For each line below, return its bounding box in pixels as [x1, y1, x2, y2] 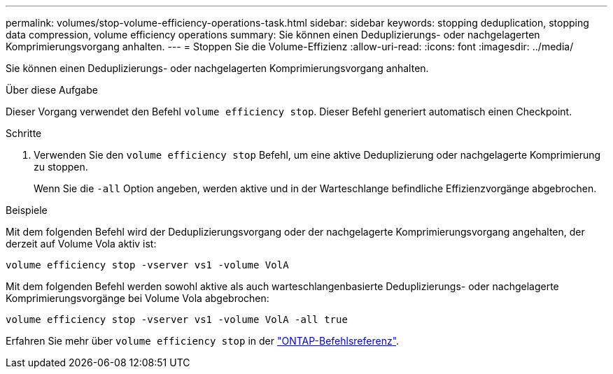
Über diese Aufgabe [6, 84, 98, 96]
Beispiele [6, 204, 48, 216]
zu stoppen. [34, 161, 88, 173]
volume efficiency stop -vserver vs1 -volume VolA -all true [6, 314, 348, 325]
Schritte [6, 127, 42, 139]
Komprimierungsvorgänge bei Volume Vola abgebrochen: [6, 292, 269, 304]
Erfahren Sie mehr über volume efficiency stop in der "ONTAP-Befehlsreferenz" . [6, 335, 400, 347]
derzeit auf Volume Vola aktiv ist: [6, 238, 157, 250]
